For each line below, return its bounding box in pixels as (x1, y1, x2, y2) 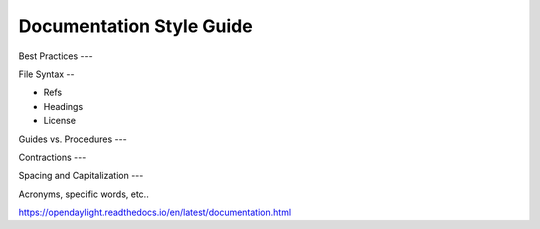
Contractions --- (18, 151, 87, 163)
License (43, 115, 77, 127)
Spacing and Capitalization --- (18, 170, 144, 182)
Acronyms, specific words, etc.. (18, 188, 149, 200)
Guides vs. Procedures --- (18, 133, 127, 145)
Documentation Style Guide (18, 15, 254, 37)
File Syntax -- (18, 68, 75, 80)
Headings (43, 100, 84, 112)
